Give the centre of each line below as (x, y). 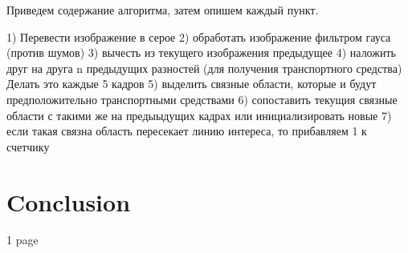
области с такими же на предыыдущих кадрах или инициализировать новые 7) (199, 115)
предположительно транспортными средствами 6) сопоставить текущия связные (202, 99)
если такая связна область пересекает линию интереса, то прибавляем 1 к (187, 131)
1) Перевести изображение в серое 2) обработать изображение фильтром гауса (199, 36)
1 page (22, 240)
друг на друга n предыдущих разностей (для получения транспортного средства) (204, 68)
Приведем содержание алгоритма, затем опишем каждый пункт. (163, 10)
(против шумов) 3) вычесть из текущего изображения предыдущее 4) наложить (201, 52)
